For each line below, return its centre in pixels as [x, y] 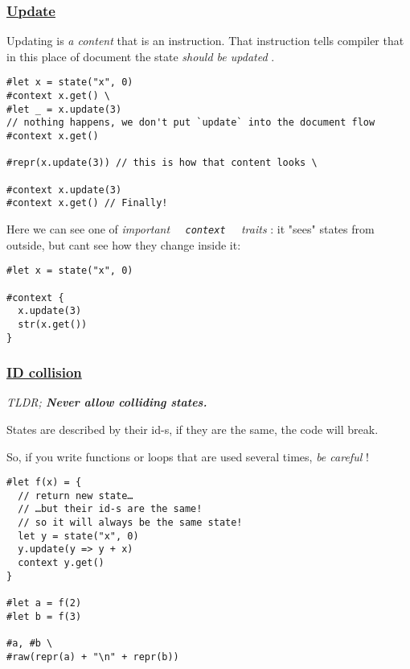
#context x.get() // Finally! [87, 203]
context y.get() [61, 563]
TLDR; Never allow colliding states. [107, 402]
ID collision [44, 372]
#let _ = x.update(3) [64, 109]
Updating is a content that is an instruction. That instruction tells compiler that [205, 41]
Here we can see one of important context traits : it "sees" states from [191, 228]
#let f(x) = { [44, 483]
